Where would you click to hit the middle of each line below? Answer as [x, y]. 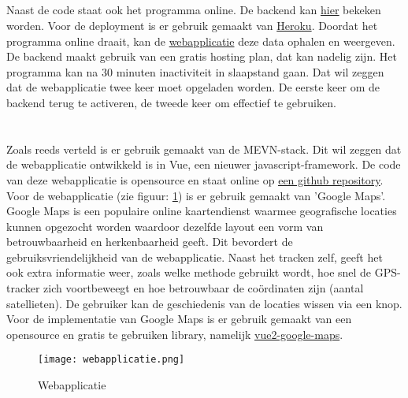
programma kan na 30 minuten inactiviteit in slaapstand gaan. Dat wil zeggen [195, 71]
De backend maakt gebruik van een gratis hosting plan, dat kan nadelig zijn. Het [202, 56]
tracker [23, 288]
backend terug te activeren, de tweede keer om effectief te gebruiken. [171, 102]
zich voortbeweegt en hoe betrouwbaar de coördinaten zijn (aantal [204, 288]
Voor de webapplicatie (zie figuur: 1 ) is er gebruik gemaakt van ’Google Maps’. [196, 195]
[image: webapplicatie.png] [111, 360]
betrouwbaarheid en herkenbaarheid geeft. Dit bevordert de [150, 242]
